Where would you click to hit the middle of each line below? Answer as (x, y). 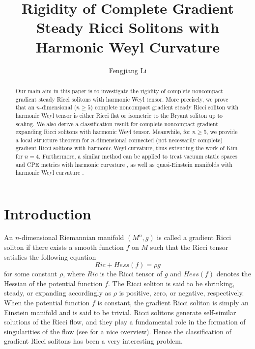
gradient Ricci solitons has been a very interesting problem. (93, 341)
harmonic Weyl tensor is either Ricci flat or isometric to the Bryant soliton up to (119, 115)
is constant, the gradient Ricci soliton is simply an (173, 303)
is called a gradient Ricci (194, 237)
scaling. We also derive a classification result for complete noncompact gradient (117, 123)
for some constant (31, 274)
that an (25, 107)
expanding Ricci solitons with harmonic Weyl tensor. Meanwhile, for (103, 132)
